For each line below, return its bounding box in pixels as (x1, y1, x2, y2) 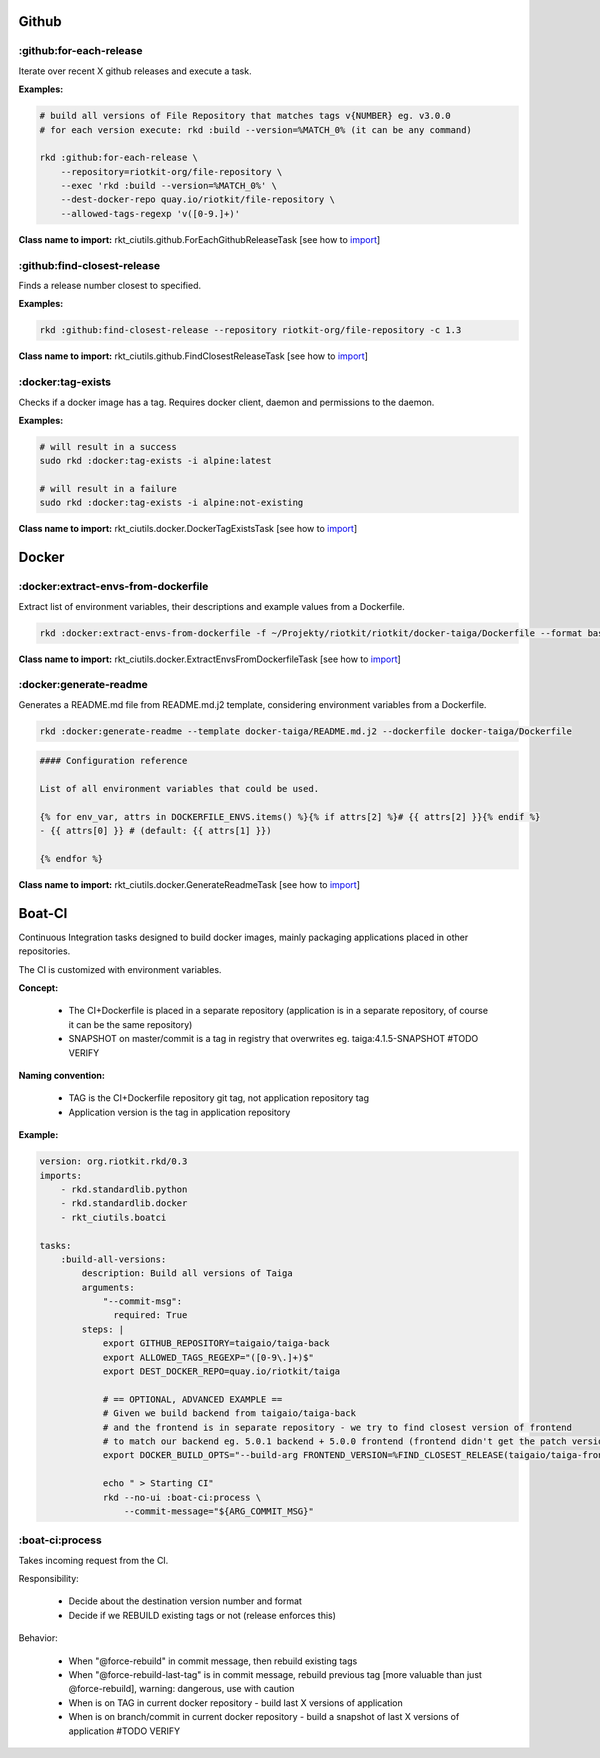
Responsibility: (18, 1573, 79, 1585)
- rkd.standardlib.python (60, 1183, 188, 1195)
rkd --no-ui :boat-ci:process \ (102, 1491, 262, 1503)
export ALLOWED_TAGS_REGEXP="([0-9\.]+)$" (102, 1351, 314, 1363)
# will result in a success (39, 441, 177, 452)
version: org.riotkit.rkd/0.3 (39, 1156, 188, 1167)
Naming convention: (18, 1070, 105, 1081)
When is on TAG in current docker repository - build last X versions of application (68, 1696, 404, 1709)
